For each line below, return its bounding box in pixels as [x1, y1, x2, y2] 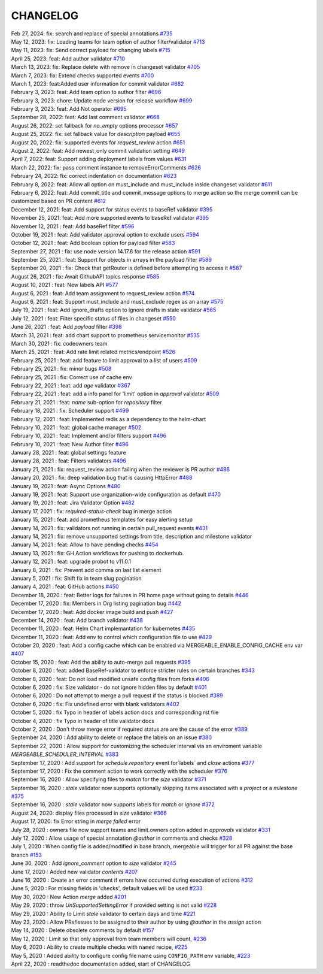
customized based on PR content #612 [11, 198, 106, 205]
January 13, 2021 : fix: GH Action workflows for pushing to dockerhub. [11, 549, 184, 556]
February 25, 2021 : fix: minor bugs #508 [11, 365, 112, 373]
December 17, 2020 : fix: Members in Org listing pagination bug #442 [11, 600, 182, 607]
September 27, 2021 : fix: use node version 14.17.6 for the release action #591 [11, 247, 200, 255]
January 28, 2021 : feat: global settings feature [11, 449, 126, 456]
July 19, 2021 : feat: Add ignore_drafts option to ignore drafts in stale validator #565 [11, 306, 217, 314]
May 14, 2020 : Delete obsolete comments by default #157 [11, 927, 155, 934]
